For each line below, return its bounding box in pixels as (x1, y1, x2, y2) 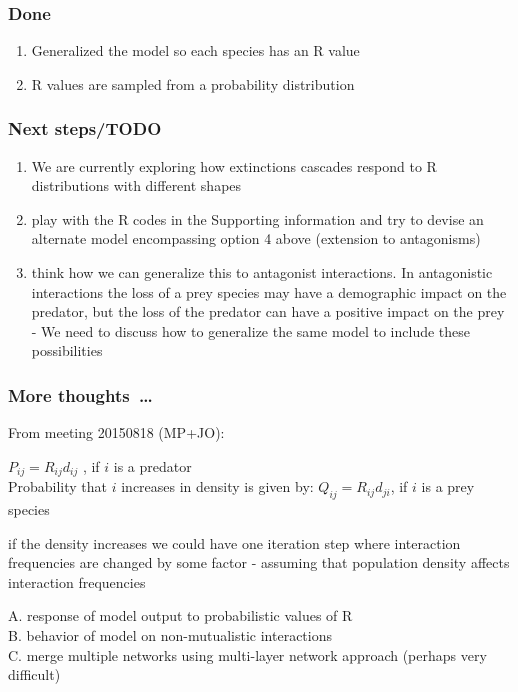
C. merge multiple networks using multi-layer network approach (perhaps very (8, 644, 487, 665)
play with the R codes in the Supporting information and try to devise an (31, 208, 484, 229)
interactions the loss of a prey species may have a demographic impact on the (31, 281, 507, 302)
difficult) (8, 664, 61, 685)
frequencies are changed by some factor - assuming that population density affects (8, 552, 510, 573)
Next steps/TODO (8, 116, 162, 141)
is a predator (113, 455, 192, 476)
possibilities (31, 340, 103, 361)
